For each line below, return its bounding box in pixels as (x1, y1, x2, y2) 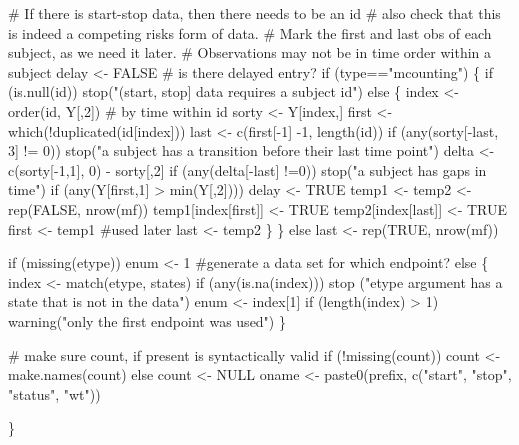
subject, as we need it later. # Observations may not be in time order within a (8, 42, 492, 63)
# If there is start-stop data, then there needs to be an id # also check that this (8, 3, 501, 23)
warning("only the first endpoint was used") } (8, 310, 286, 331)
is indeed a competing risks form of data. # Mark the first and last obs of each (8, 22, 492, 43)
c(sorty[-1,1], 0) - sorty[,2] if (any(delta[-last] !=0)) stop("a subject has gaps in (8, 159, 487, 180)
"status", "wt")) (8, 383, 101, 404)
